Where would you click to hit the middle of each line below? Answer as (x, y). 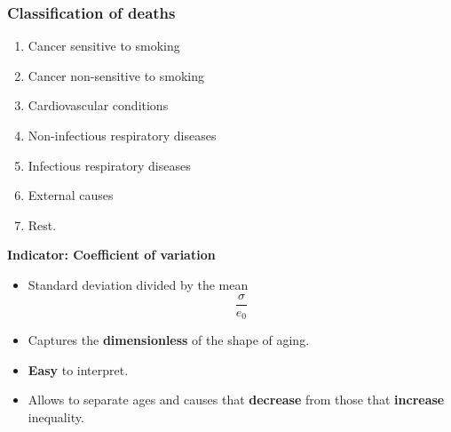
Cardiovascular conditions (98, 105)
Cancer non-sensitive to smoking (116, 75)
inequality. (56, 416)
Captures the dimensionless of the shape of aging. (169, 340)
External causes (71, 195)
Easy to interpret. (78, 369)
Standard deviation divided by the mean (138, 284)
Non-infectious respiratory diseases (122, 135)
